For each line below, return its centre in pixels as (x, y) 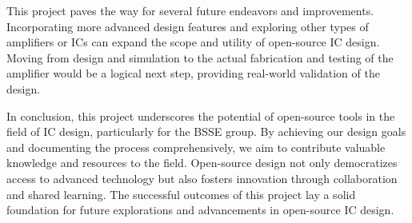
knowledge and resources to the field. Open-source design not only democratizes (202, 163)
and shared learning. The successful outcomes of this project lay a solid (181, 194)
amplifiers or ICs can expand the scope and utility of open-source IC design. (193, 42)
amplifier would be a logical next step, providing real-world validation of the (193, 73)
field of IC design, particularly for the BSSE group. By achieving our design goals (206, 131)
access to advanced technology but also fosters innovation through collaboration (202, 178)
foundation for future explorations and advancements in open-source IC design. (200, 210)
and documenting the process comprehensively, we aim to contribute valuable (196, 147)
